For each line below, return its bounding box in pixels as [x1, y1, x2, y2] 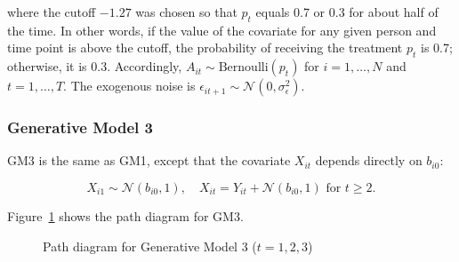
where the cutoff [7, 3, 96, 20]
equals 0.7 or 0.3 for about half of [255, 3, 439, 20]
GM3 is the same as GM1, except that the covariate [7, 151, 291, 170]
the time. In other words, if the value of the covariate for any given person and [7, 20, 437, 39]
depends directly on [315, 151, 423, 170]
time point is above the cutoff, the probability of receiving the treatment [7, 38, 403, 57]
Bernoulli [218, 61, 269, 75]
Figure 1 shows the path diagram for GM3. [7, 207, 244, 225]
